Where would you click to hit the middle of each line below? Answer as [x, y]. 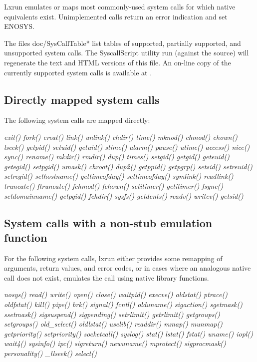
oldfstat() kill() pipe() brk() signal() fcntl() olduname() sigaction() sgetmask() [123, 304]
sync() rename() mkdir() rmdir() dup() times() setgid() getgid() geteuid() [117, 157]
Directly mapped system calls [82, 99]
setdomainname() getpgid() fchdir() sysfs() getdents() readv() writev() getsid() [124, 195]
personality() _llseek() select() [50, 353]
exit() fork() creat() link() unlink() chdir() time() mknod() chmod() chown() [121, 137]
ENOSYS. [19, 26]
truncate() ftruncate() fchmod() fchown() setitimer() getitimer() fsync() [114, 185]
